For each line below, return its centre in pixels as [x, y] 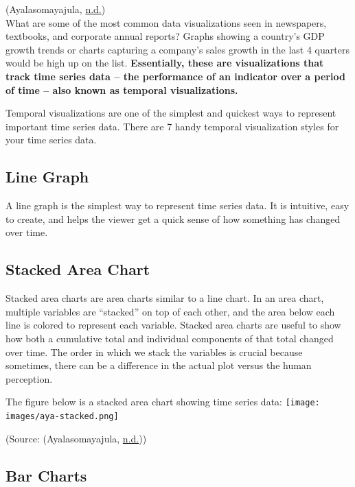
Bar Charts [46, 475]
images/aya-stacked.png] [62, 416]
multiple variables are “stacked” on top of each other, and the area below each [170, 311]
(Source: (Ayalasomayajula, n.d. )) [76, 438]
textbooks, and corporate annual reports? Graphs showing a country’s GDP [165, 36]
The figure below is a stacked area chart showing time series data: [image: [163, 402]
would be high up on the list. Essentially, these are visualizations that [165, 63]
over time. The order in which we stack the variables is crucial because [154, 352]
